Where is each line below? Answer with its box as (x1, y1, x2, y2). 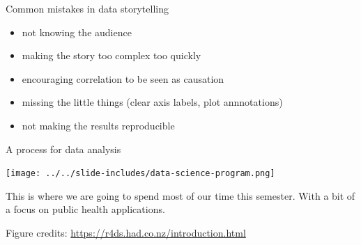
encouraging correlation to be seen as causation (22, 71, 224, 86)
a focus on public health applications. (6, 202, 165, 216)
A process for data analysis (6, 141, 121, 156)
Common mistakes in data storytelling (6, 1, 169, 15)
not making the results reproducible (22, 118, 175, 132)
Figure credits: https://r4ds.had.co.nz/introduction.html (6, 226, 246, 239)
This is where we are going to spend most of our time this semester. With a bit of (6, 188, 355, 203)
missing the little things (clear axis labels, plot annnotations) (22, 95, 283, 109)
